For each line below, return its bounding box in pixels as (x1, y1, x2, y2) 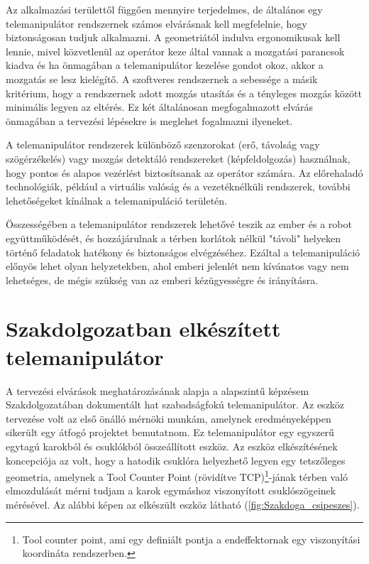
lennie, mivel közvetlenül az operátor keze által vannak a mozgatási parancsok (6, 43, 345, 58)
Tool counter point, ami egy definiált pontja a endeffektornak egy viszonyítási (22, 531, 360, 546)
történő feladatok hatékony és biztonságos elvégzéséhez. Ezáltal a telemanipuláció (6, 244, 360, 259)
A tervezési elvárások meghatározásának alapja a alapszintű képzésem (6, 383, 309, 398)
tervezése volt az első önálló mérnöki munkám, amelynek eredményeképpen (6, 411, 331, 425)
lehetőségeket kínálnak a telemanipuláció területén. (6, 192, 228, 207)
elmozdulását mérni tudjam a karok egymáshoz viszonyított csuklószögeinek (6, 483, 336, 498)
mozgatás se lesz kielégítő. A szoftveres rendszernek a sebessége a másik (6, 71, 318, 86)
